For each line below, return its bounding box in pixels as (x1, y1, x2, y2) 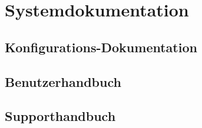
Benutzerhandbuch (5, 72, 121, 90)
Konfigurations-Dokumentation (5, 38, 197, 56)
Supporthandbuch (5, 107, 116, 125)
